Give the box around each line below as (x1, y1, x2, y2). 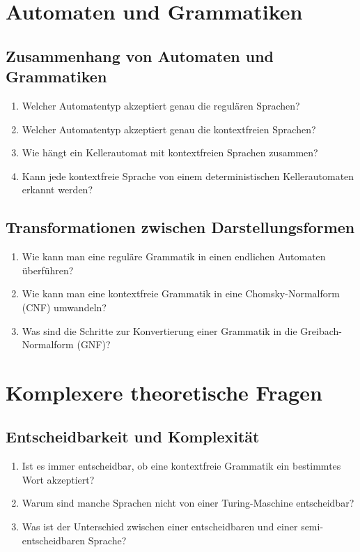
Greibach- (300, 323, 342, 338)
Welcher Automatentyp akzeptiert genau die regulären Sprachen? (22, 98, 300, 112)
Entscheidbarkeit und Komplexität (6, 426, 260, 447)
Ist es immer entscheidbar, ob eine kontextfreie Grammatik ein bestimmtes (22, 458, 341, 473)
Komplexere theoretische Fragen (6, 378, 322, 406)
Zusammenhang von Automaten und (6, 45, 274, 66)
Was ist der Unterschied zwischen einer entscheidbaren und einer (22, 519, 298, 534)
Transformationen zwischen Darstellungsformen (6, 216, 355, 238)
